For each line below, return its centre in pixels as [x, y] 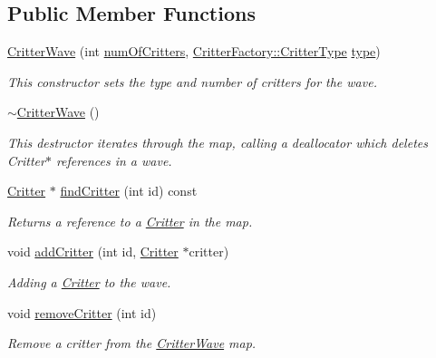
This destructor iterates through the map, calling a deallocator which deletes [218, 142]
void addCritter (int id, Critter [93, 252]
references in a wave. [114, 160]
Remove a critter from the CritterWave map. [132, 343]
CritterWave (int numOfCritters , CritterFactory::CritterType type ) [194, 51]
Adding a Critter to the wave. [89, 281]
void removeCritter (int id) [82, 312]
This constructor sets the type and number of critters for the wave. [192, 81]
